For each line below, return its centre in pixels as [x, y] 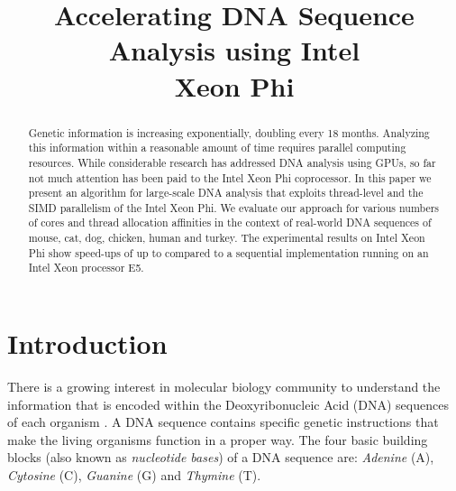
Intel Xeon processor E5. [86, 268]
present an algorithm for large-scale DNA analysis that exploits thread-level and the [226, 193]
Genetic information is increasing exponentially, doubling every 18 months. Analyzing [229, 132]
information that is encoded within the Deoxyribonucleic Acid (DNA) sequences [228, 404]
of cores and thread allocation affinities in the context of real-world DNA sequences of [230, 222]
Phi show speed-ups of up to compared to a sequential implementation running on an [228, 252]
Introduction [87, 343]
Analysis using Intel [234, 50]
